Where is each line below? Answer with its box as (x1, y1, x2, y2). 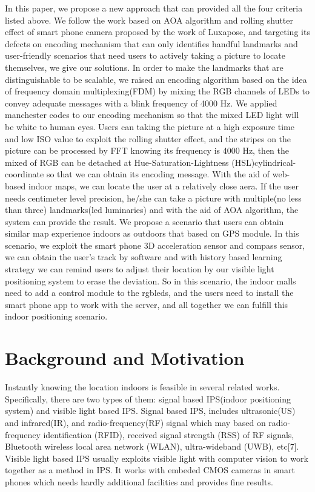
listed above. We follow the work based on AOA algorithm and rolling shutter (5, 13, 294, 26)
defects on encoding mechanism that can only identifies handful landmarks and (5, 37, 298, 50)
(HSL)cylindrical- (231, 156, 296, 168)
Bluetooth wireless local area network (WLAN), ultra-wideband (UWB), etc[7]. (5, 440, 299, 453)
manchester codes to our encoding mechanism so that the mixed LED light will (5, 108, 299, 121)
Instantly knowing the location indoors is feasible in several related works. (5, 381, 280, 393)
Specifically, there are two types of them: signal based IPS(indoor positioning (5, 392, 291, 405)
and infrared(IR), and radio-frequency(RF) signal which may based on (5, 416, 266, 428)
